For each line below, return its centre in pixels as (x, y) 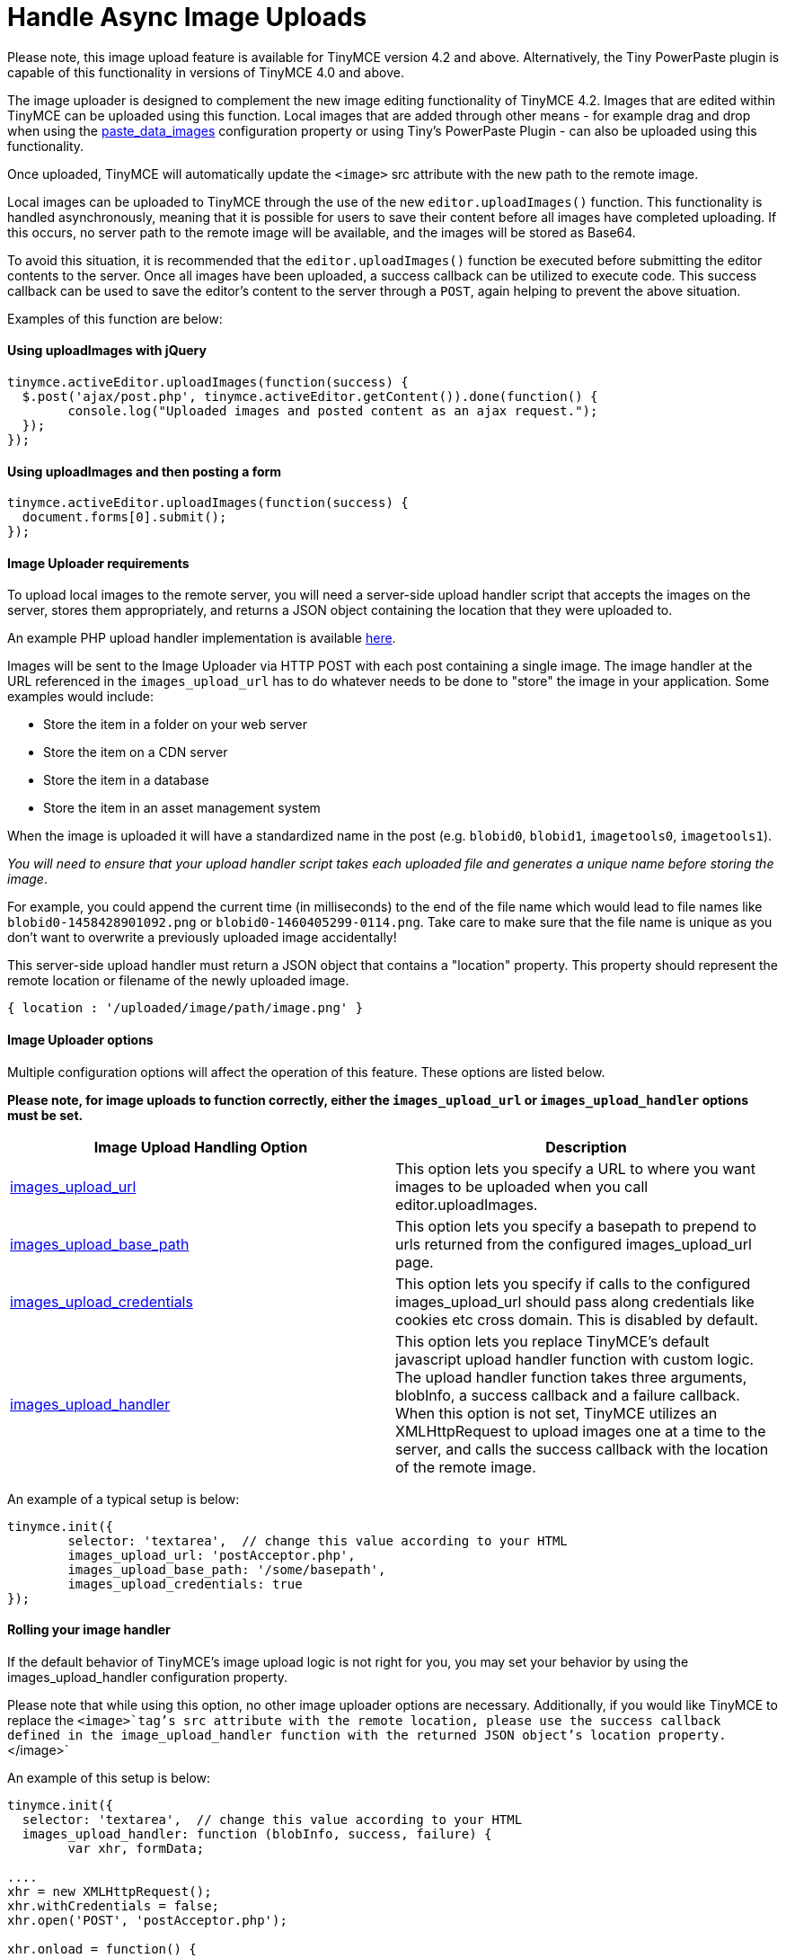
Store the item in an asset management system (182, 808)
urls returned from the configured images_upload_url (574, 1244)
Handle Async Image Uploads (187, 17)
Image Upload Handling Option (201, 1147)
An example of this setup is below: (109, 1777)
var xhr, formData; (136, 1848)
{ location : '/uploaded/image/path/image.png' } (185, 1008)
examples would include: (80, 697)
